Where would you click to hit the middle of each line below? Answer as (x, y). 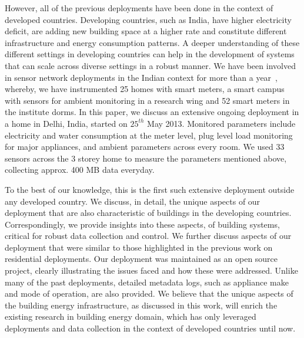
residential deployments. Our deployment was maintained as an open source (141, 259)
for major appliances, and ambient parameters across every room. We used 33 (145, 147)
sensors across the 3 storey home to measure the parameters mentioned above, (146, 158)
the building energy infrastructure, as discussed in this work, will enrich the (141, 305)
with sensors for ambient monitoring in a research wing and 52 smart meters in (147, 100)
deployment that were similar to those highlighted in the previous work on (139, 247)
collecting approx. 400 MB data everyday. (80, 170)
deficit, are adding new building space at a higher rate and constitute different (146, 31)
